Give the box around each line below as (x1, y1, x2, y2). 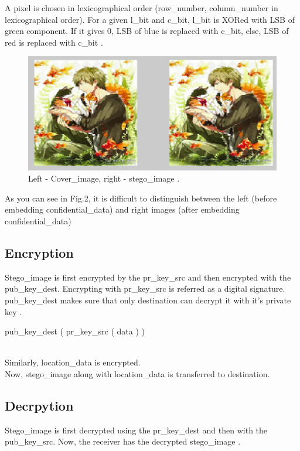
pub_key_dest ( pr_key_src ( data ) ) (5, 325, 145, 337)
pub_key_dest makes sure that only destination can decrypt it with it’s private (5, 294, 291, 306)
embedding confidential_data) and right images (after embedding (5, 203, 240, 216)
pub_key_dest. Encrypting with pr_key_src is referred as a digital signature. (5, 282, 285, 295)
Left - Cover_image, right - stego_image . (28, 172, 180, 184)
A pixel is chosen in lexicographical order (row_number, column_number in (5, 2, 278, 13)
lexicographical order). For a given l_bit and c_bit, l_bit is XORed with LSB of (5, 13, 295, 25)
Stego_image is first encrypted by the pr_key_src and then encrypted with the (5, 271, 291, 283)
